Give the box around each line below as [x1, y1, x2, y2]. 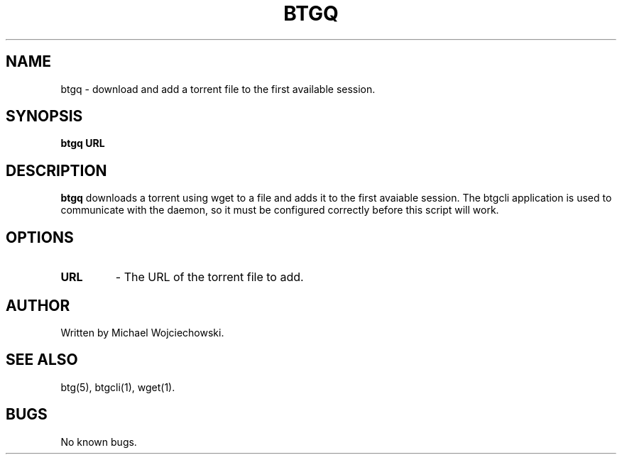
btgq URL [60, 137, 105, 150]
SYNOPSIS [6, 107, 83, 126]
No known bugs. [60, 435, 137, 448]
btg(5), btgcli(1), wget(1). [60, 380, 175, 393]
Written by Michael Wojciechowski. [60, 326, 224, 339]
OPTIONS [6, 228, 74, 246]
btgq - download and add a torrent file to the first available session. [60, 82, 376, 95]
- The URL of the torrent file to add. [115, 270, 304, 285]
